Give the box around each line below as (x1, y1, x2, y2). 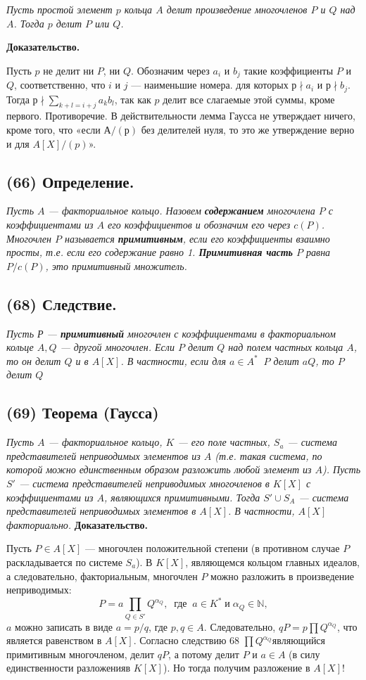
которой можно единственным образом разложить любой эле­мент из (6, 462, 312, 477)
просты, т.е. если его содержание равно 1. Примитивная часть (6, 245, 294, 259)
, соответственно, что (14, 77, 106, 92)
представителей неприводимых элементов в (6, 503, 196, 518)
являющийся (272, 633, 326, 648)
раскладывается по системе (6, 554, 122, 569)
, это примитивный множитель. (45, 258, 187, 273)
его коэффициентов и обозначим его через (108, 217, 291, 232)
